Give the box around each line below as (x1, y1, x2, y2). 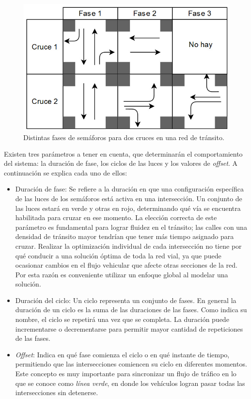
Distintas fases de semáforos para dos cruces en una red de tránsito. (23, 132, 224, 142)
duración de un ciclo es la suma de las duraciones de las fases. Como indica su (15, 304, 247, 315)
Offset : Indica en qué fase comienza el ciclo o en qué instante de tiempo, (15, 349, 230, 359)
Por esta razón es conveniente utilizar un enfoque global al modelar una (15, 269, 228, 279)
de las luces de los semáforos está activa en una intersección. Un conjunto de (15, 193, 242, 203)
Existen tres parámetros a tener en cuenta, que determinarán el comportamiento (4, 148, 243, 159)
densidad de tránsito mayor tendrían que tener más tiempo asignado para (15, 231, 234, 241)
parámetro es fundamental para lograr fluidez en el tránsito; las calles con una (15, 222, 247, 232)
